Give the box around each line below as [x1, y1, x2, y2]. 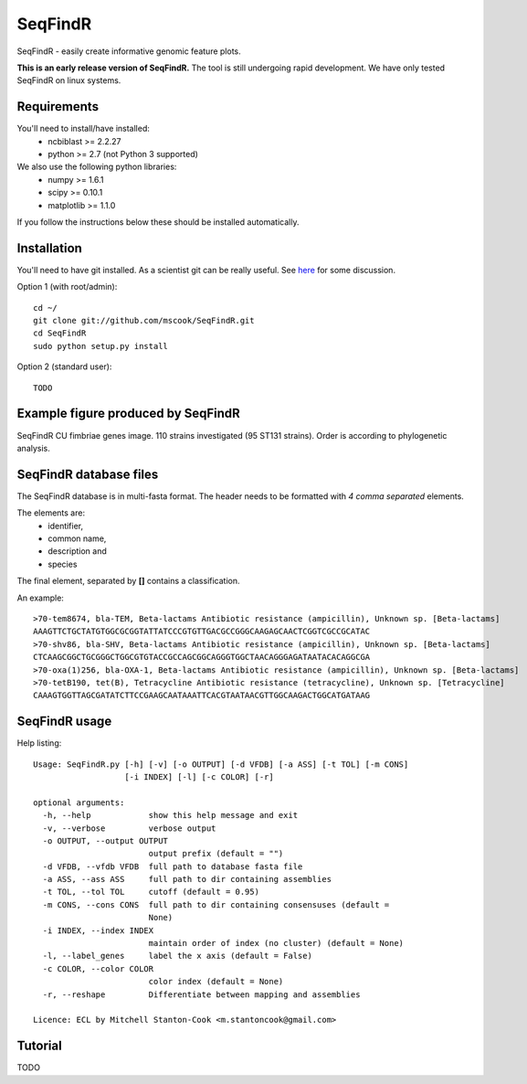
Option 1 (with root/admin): [16, 282, 118, 292]
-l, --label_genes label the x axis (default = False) [42, 951, 312, 962]
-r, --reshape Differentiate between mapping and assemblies [42, 989, 361, 1000]
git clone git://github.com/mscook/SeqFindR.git [33, 315, 255, 326]
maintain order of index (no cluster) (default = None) [148, 938, 405, 949]
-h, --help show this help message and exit [42, 810, 299, 821]
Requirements [16, 99, 100, 114]
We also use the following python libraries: [16, 161, 177, 173]
